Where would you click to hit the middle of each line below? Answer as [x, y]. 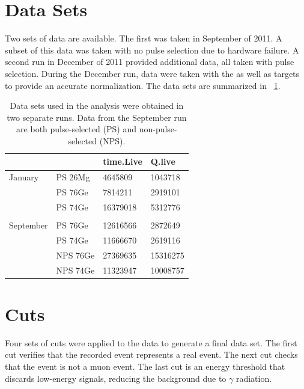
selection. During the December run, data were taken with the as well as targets [152, 73]
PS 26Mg [73, 177]
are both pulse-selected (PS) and [77, 129]
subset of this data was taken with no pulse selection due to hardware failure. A [152, 50]
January [24, 177]
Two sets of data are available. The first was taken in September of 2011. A [144, 38]
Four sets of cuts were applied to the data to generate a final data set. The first [151, 342]
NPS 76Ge [75, 255]
